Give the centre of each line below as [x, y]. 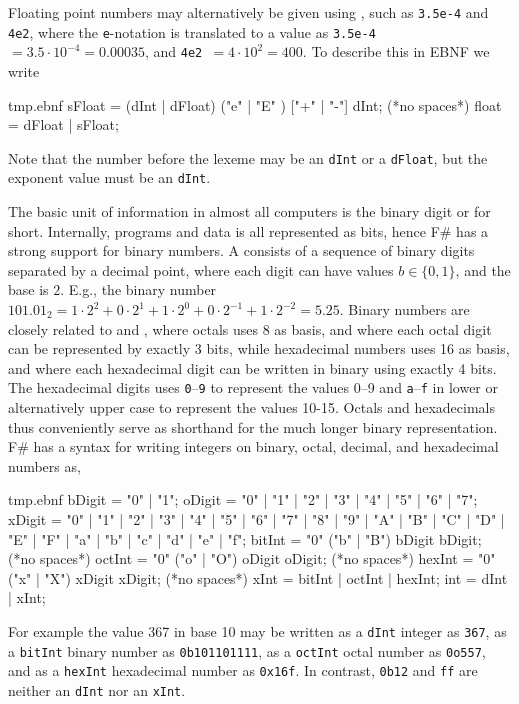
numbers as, [44, 465]
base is [28, 289]
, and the [483, 269]
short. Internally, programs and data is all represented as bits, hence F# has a [248, 230]
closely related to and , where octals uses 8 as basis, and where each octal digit [250, 328]
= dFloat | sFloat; [63, 124]
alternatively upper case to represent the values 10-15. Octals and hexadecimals [252, 407]
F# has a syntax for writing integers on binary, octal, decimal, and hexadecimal [253, 446]
